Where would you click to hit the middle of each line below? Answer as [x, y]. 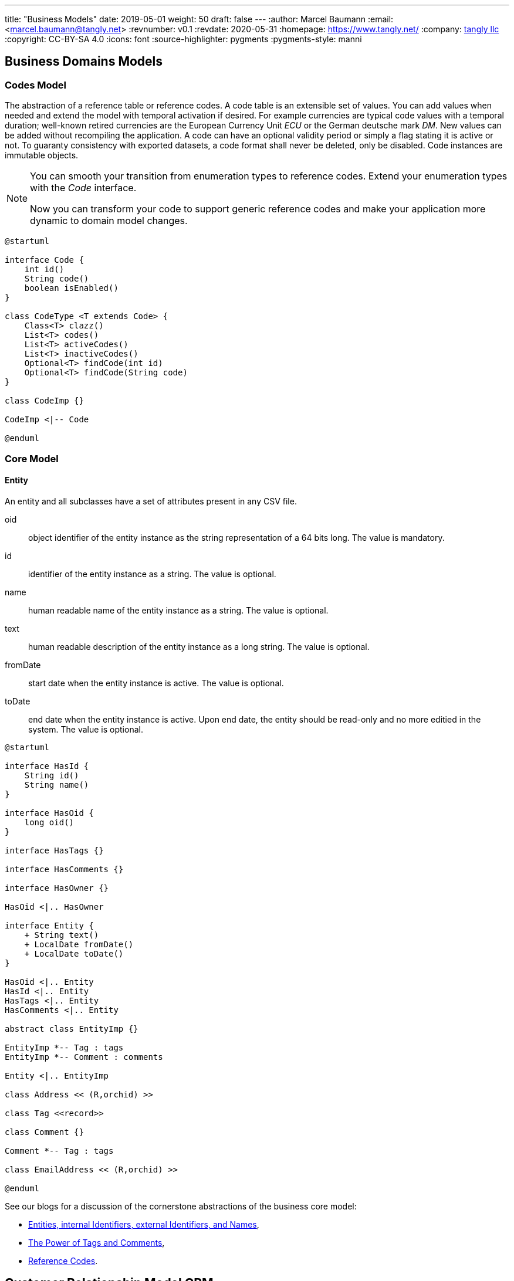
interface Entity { [49, 925]
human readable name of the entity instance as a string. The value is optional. [178, 610]
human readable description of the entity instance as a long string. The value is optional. [199, 646]
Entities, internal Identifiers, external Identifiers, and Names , [144, 1224]
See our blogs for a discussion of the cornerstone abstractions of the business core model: [181, 1206]
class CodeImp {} [44, 401]
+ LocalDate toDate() [74, 953]
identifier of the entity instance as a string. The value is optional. [152, 574]
